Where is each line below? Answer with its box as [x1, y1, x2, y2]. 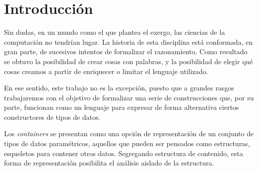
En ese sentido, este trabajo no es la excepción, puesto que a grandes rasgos [4, 83, 234, 93]
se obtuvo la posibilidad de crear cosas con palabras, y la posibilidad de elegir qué [4, 56, 253, 66]
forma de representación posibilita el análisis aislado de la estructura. [4, 158, 214, 168]
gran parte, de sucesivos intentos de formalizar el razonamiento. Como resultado [4, 46, 248, 57]
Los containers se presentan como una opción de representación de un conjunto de [4, 128, 254, 139]
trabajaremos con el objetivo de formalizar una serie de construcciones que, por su [4, 92, 254, 102]
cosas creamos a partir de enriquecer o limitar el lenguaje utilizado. [4, 66, 208, 76]
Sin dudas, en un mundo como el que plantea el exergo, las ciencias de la [4, 27, 225, 37]
